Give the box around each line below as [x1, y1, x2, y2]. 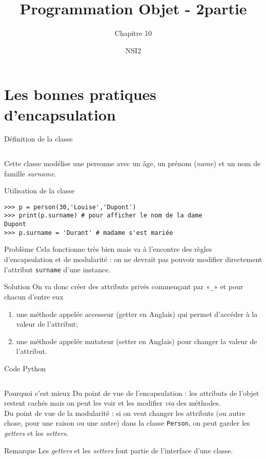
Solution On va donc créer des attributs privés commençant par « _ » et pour [4, 281, 243, 292]
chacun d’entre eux [4, 291, 64, 302]
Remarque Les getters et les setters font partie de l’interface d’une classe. [4, 445, 233, 455]
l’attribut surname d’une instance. [4, 264, 111, 274]
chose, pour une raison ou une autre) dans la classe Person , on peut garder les [4, 417, 250, 428]
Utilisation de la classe [4, 185, 75, 196]
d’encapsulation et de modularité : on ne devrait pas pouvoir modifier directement [4, 254, 262, 265]
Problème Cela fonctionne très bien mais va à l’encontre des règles [4, 244, 212, 254]
